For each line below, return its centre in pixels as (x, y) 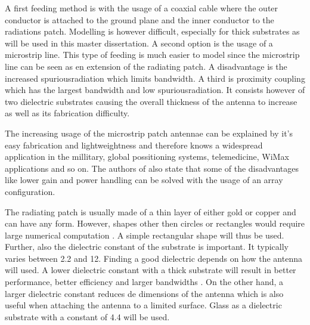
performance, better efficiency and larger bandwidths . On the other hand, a (144, 282)
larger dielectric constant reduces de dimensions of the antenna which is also (144, 293)
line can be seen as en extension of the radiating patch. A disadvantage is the (146, 66)
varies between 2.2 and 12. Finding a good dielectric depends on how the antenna (154, 258)
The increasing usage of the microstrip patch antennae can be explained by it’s (149, 133)
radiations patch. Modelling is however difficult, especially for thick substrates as (152, 31)
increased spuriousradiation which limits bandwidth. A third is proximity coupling (155, 78)
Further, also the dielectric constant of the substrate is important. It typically (147, 247)
